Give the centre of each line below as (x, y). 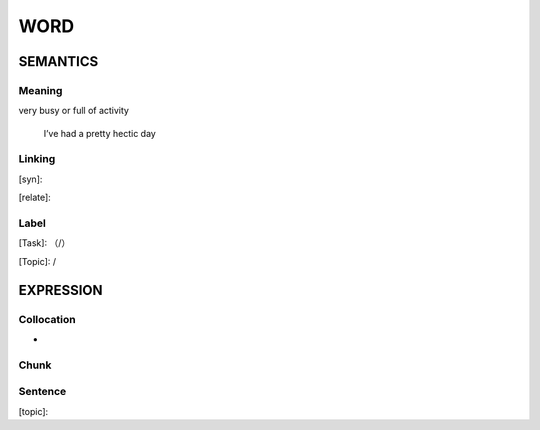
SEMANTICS (58, 61)
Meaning (40, 90)
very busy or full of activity (74, 111)
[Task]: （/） (44, 243)
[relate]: (35, 197)
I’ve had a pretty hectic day (100, 133)
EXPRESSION (60, 290)
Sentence (42, 392)
